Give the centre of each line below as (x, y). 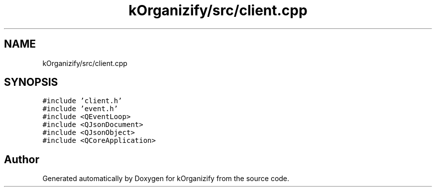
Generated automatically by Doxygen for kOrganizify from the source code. (166, 179)
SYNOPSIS (31, 82)
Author (22, 159)
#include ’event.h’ (80, 109)
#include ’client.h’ (82, 101)
